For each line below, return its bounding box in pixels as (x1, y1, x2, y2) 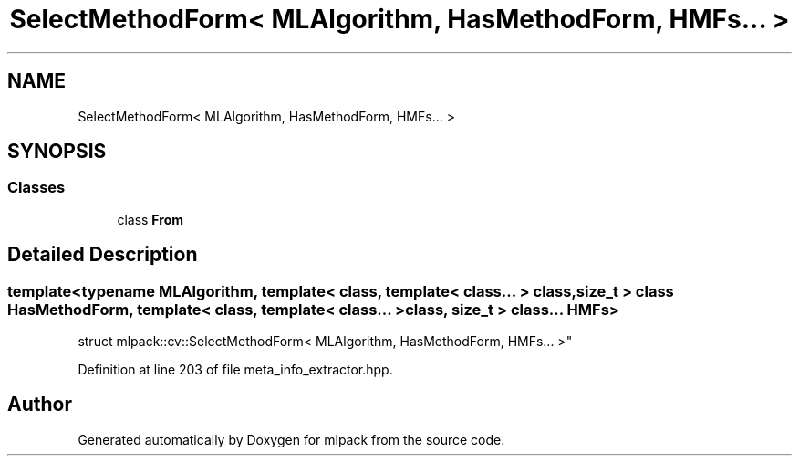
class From (117, 211, 184, 227)
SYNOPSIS (7, 140, 107, 163)
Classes (7, 178, 66, 197)
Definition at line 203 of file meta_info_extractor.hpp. (78, 362, 393, 378)
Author (7, 393, 72, 416)
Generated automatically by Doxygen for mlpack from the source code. (78, 431, 505, 447)
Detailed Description (7, 243, 198, 267)
